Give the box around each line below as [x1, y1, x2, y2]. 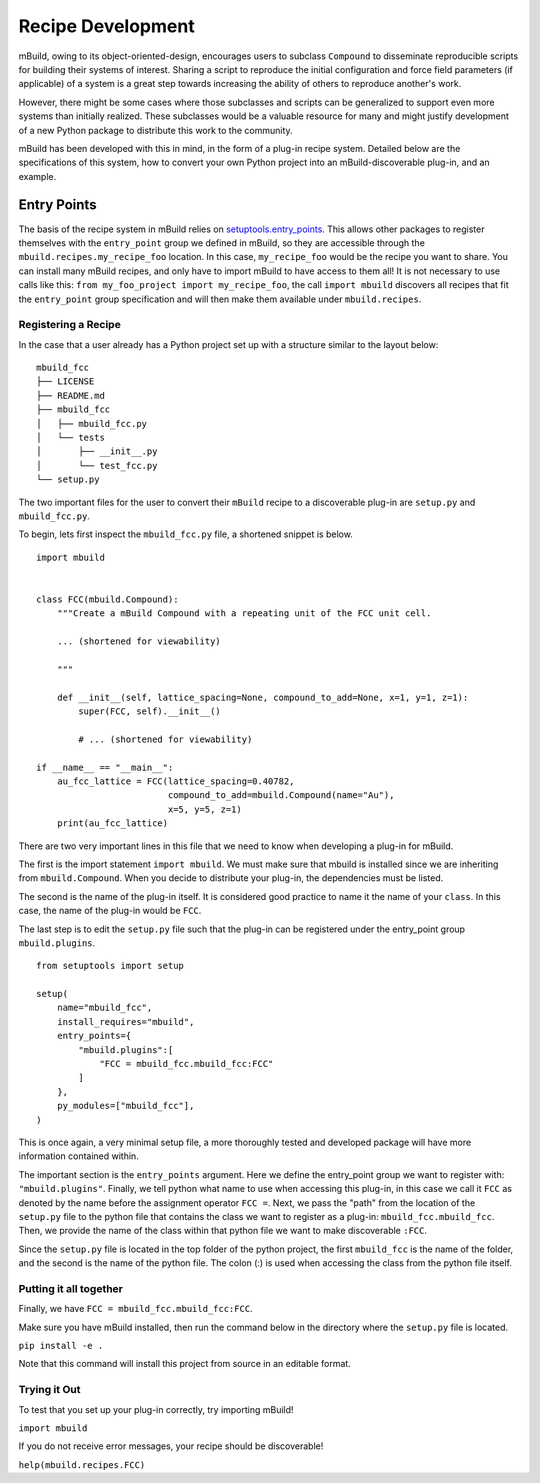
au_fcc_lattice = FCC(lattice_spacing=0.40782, [56, 776, 295, 787]
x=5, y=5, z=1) [167, 803, 242, 815]
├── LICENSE [36, 376, 95, 387]
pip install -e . [18, 1340, 104, 1352]
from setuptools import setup [36, 960, 185, 972]
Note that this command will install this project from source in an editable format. [18, 1358, 352, 1370]
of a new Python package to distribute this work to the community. [18, 124, 294, 136]
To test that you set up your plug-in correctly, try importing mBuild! [18, 1403, 294, 1415]
